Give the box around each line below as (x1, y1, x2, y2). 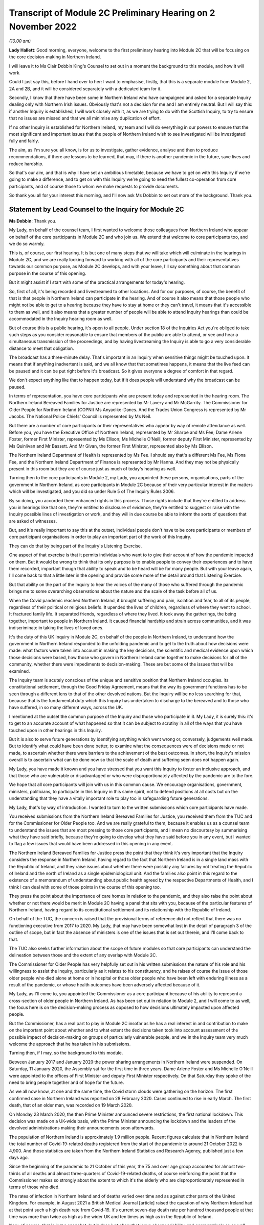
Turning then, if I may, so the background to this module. (9, 1050, 123, 1056)
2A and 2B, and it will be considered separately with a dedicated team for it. (9, 86, 162, 92)
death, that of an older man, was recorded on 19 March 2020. (9, 1102, 133, 1108)
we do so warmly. (9, 241, 45, 247)
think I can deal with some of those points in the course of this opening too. (9, 884, 161, 890)
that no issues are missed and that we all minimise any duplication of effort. (9, 115, 161, 121)
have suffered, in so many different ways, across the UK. (9, 705, 123, 710)
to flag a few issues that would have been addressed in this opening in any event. (9, 841, 173, 847)
